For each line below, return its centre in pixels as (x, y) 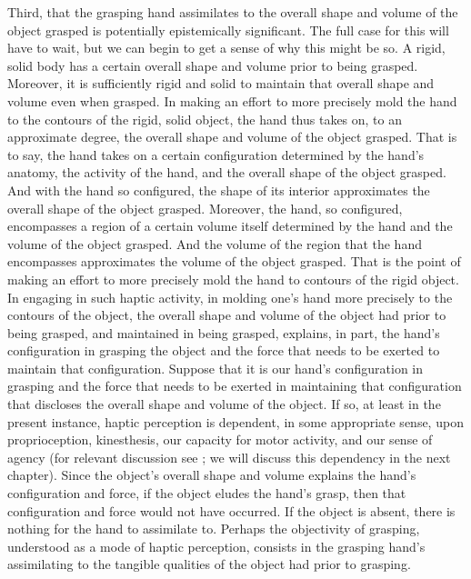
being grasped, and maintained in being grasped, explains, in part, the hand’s (224, 332)
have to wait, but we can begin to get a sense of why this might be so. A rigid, (226, 48)
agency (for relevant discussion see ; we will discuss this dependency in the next (229, 457)
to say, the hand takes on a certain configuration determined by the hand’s (216, 154)
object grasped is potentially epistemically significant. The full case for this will (228, 30)
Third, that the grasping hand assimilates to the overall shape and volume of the (233, 12)
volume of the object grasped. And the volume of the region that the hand (215, 243)
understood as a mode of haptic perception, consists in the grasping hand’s (216, 546)
